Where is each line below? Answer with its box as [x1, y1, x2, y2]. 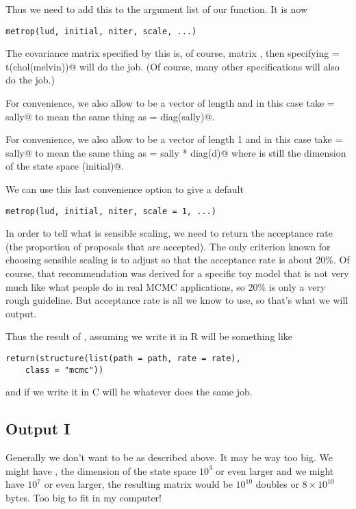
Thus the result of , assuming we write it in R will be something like [5, 329, 293, 343]
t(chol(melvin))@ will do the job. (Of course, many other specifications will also [5, 59, 340, 73]
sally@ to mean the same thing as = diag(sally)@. [5, 109, 215, 123]
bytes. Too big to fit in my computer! [5, 490, 162, 504]
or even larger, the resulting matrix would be [44, 477, 233, 491]
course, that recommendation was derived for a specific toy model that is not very [5, 266, 349, 280]
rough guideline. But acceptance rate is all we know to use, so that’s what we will [5, 293, 348, 307]
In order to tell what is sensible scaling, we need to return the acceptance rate [5, 226, 333, 240]
